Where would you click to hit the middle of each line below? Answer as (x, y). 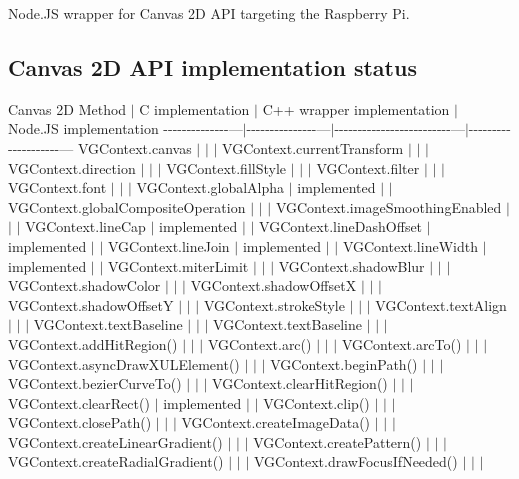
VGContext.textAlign (441, 304)
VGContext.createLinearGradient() (115, 441)
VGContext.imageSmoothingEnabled (388, 206)
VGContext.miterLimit (178, 265)
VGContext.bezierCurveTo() (95, 383)
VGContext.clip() (316, 402)
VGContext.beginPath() (344, 363)
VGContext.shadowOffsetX (273, 285)
